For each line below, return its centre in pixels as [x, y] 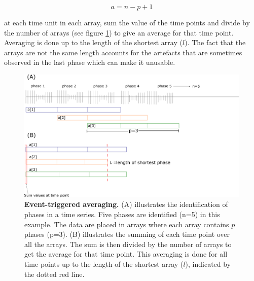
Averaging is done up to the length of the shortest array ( [93, 42]
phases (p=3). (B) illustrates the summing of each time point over [127, 234]
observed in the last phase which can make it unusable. [90, 62]
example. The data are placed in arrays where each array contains [127, 224]
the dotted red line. [55, 274]
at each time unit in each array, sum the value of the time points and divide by [127, 22]
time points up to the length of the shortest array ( [104, 264]
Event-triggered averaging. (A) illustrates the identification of [126, 204]
